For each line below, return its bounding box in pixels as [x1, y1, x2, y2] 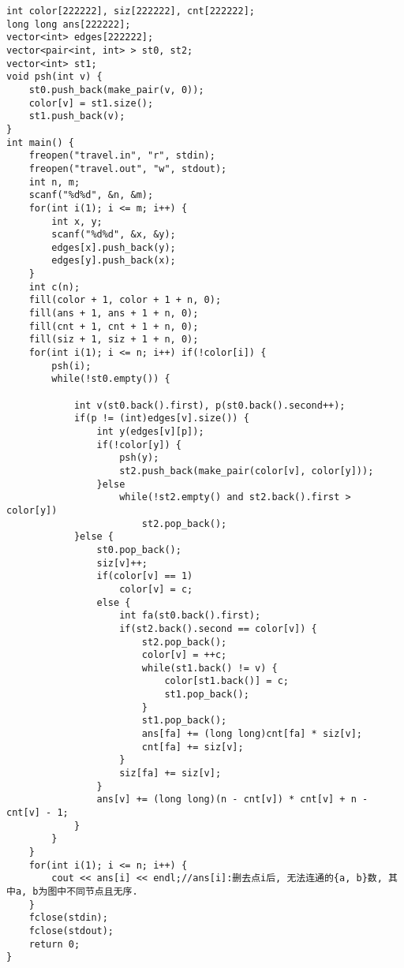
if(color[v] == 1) [96, 570, 193, 582]
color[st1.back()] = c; [164, 675, 289, 687]
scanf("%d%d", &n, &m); [28, 189, 154, 201]
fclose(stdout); [28, 925, 114, 936]
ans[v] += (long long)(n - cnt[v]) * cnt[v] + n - [96, 794, 368, 805]
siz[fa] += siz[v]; [119, 768, 222, 779]
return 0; [28, 938, 80, 950]
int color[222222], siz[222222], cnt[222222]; [6, 6, 255, 17]
